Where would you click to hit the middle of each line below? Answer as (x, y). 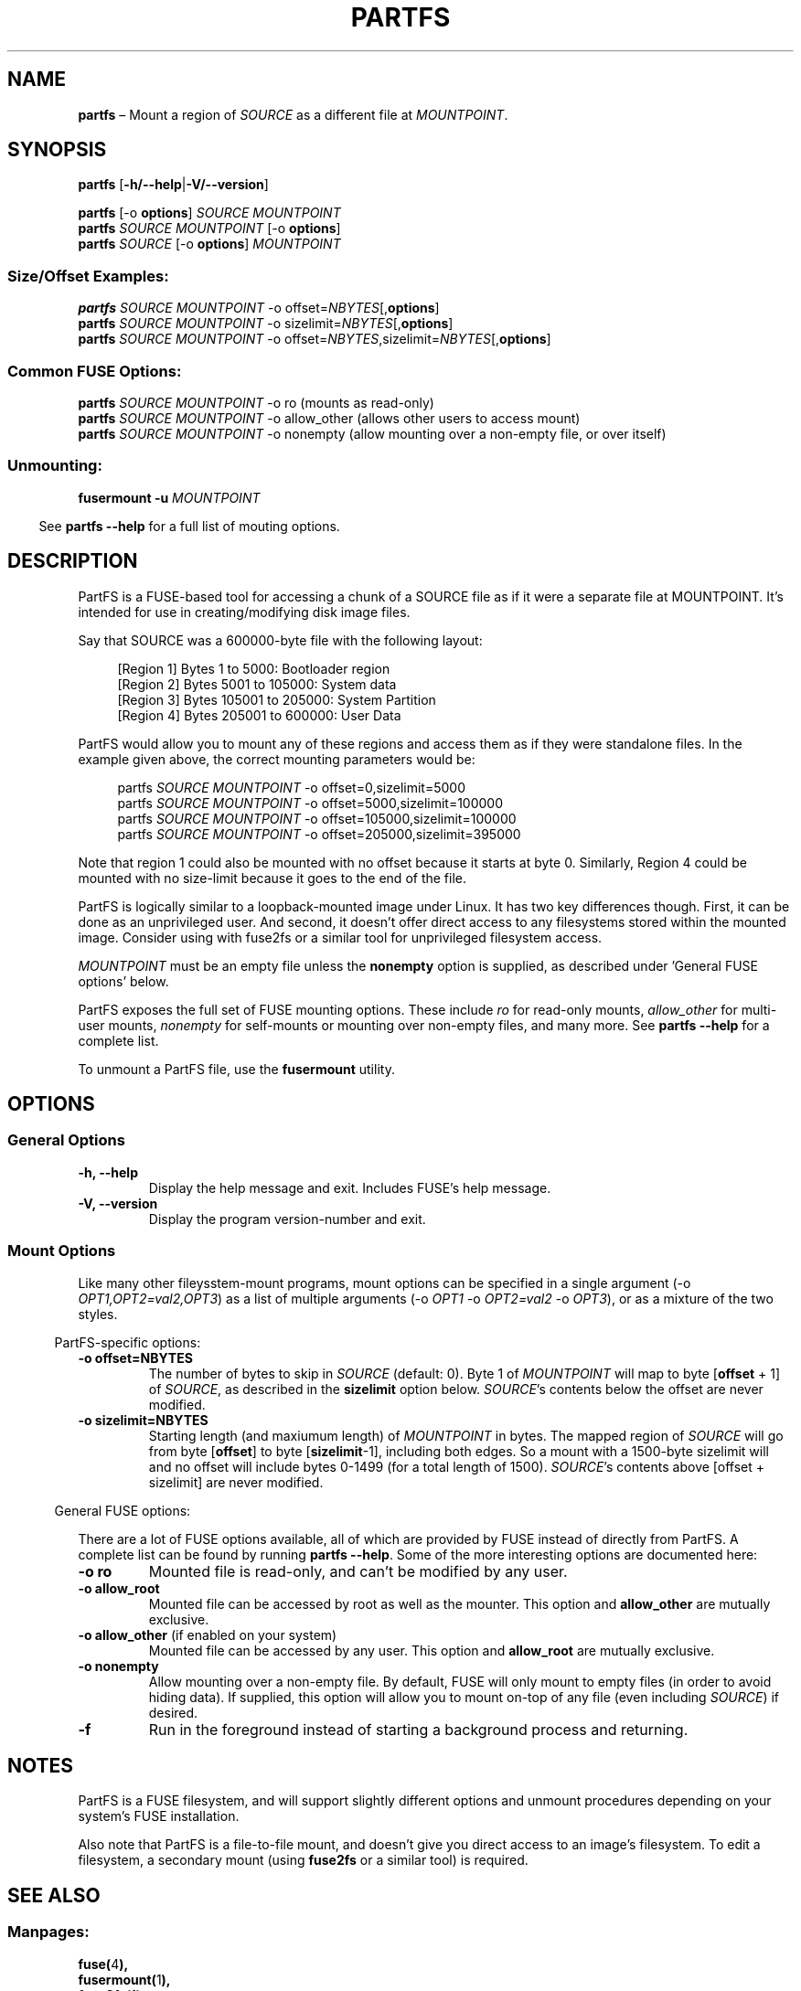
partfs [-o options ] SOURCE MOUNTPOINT (209, 213)
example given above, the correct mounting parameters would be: (277, 759)
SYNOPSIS (57, 150)
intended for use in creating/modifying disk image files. (244, 612)
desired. (173, 1712)
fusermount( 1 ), (124, 1979)
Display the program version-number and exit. (287, 1219)
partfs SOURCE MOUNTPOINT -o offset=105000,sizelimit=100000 (317, 818)
